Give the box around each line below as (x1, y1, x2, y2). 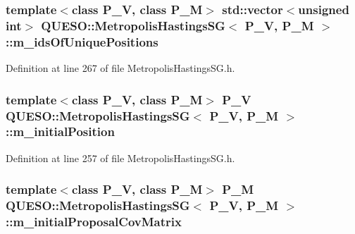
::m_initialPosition (6, 123, 115, 140)
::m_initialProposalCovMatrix (6, 213, 182, 230)
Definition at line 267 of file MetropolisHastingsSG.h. (6, 61, 235, 75)
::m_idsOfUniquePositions (6, 32, 158, 50)
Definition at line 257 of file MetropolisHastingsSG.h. (6, 150, 235, 165)
